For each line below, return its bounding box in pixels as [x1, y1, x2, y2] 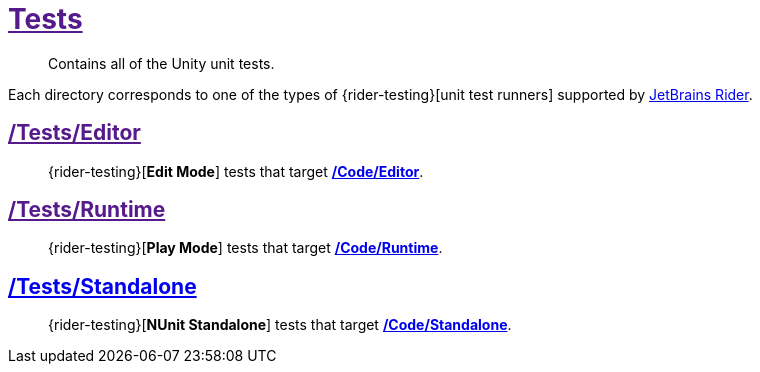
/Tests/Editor [8, 120, 141, 146]
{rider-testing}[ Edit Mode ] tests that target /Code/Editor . [48, 162, 424, 180]
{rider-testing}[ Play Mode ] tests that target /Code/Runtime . [48, 239, 443, 257]
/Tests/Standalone [8, 273, 197, 299]
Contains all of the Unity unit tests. [48, 54, 275, 72]
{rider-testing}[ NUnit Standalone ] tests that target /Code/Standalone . [48, 316, 512, 334]
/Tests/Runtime [8, 197, 166, 223]
